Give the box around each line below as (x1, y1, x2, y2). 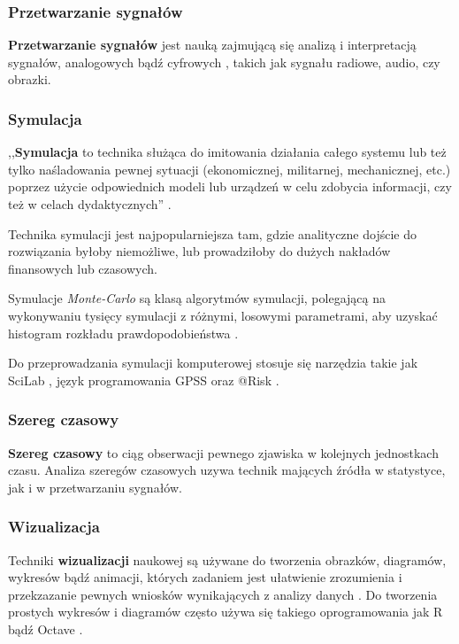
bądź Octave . (8, 619, 83, 638)
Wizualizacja (8, 516, 100, 538)
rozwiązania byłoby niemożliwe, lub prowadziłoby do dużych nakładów (8, 242, 391, 260)
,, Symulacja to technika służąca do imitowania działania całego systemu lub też (8, 143, 447, 161)
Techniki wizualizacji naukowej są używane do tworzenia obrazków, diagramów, (8, 550, 447, 569)
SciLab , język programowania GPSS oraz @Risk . (8, 370, 279, 389)
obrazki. (8, 70, 51, 89)
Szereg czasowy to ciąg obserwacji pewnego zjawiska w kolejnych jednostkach (8, 443, 439, 462)
